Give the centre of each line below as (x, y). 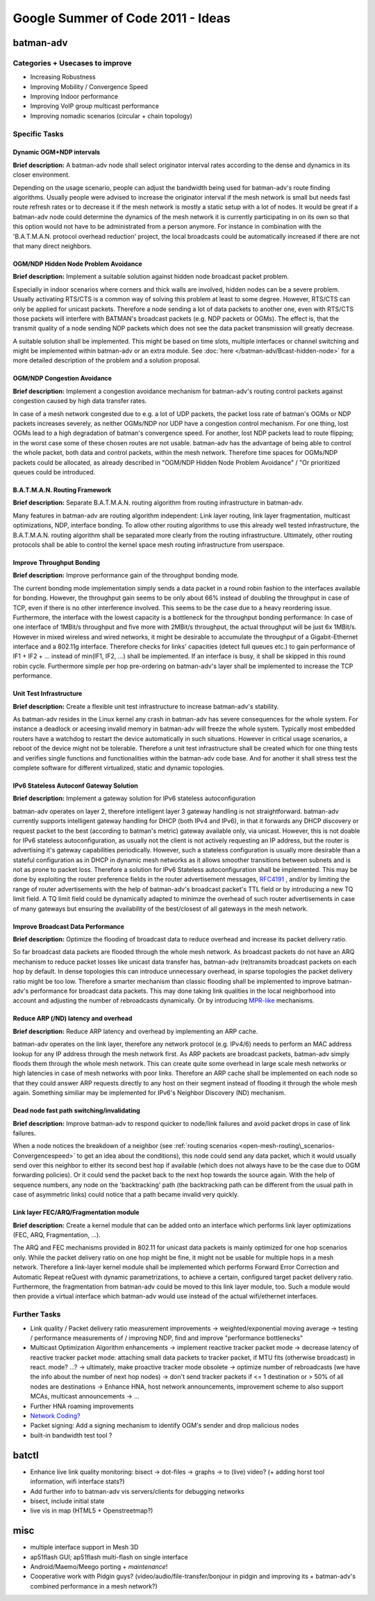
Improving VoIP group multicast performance (95, 106)
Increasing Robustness (63, 77)
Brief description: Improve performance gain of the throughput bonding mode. (126, 575)
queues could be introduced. (54, 472)
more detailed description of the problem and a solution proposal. (107, 360)
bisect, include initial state (67, 1501)
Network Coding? (55, 1416)
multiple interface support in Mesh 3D (84, 1547)
